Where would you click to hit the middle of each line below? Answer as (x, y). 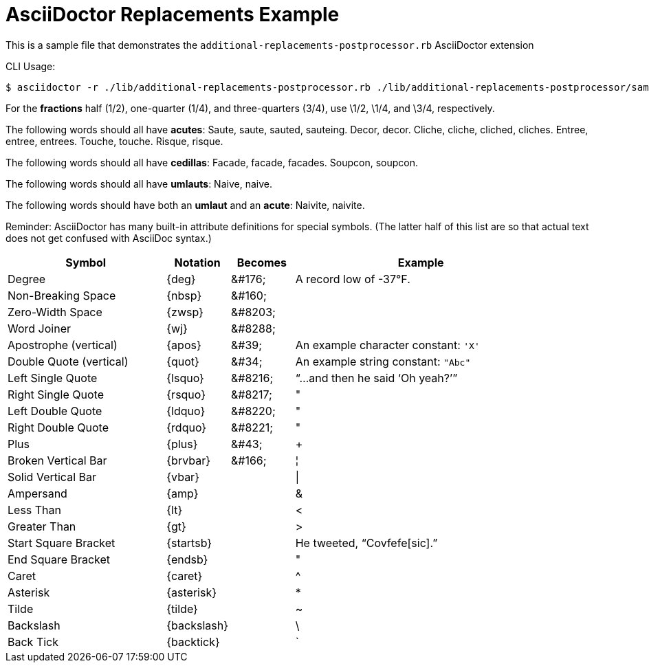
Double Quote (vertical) (68, 361)
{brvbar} (189, 460)
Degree (27, 279)
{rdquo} (187, 427)
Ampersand (37, 493)
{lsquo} (185, 378)
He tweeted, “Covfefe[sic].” (366, 543)
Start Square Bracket (62, 543)
